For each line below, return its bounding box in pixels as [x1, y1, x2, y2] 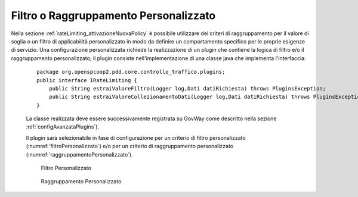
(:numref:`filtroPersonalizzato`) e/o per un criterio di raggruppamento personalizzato [26, 143, 234, 150]
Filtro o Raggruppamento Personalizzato [11, 9, 216, 22]
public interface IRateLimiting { [36, 77, 137, 83]
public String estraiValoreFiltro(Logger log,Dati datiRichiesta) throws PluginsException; [48, 85, 326, 92]
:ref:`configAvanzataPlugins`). [26, 123, 100, 130]
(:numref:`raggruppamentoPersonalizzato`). [26, 151, 134, 158]
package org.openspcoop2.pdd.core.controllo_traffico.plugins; [36, 68, 226, 76]
